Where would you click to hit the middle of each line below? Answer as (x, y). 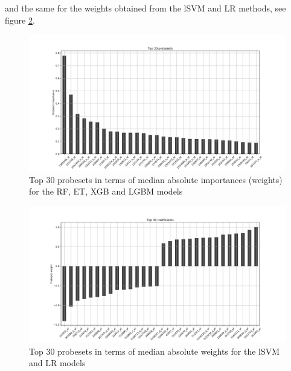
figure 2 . (20, 20)
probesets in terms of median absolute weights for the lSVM (169, 351)
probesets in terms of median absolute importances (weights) (170, 179)
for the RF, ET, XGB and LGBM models (106, 191)
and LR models (57, 363)
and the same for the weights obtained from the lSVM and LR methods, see (145, 8)
